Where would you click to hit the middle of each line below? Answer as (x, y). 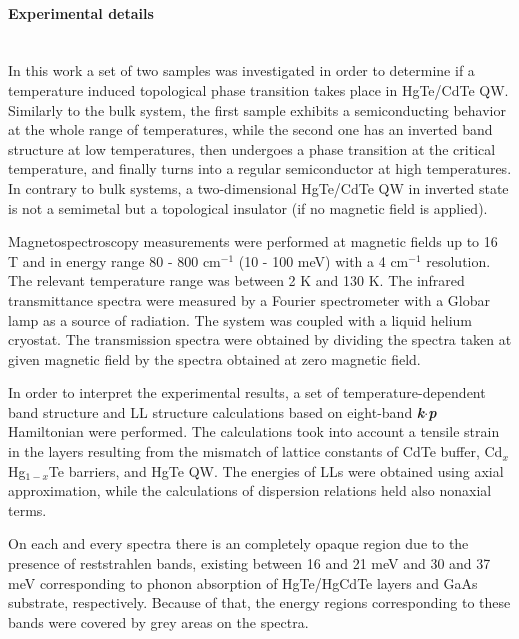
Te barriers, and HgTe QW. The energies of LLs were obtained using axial (276, 470)
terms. (27, 509)
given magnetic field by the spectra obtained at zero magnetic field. (214, 358)
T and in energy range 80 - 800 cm (114, 260)
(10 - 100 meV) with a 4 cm (323, 260)
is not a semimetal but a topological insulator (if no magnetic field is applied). (248, 207)
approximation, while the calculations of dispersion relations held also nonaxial (250, 490)
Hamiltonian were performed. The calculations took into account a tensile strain (254, 431)
